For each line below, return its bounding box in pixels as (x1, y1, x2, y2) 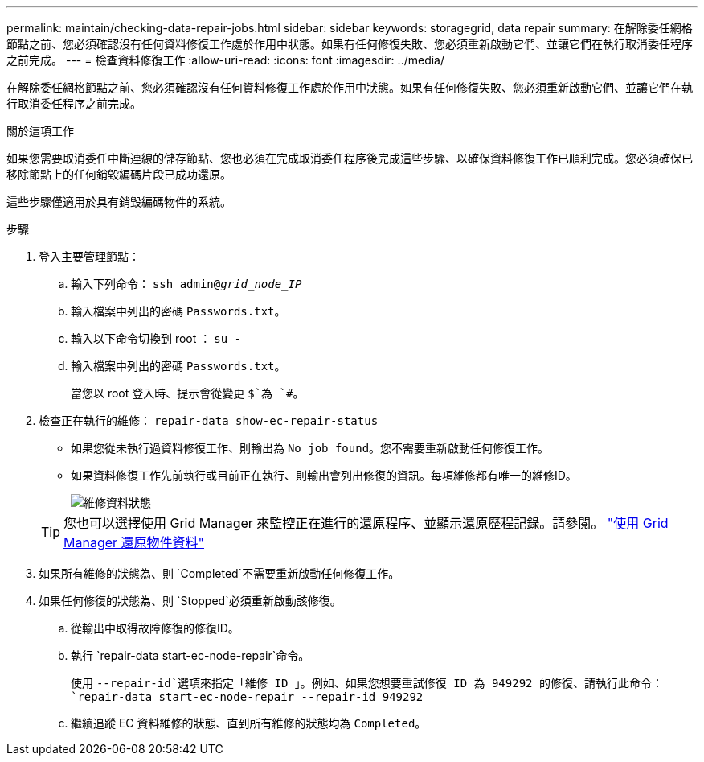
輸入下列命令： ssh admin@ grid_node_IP (71, 277, 302, 290)
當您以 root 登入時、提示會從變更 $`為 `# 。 (71, 386, 305, 400)
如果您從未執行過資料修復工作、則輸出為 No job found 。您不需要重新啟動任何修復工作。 (71, 441, 550, 455)
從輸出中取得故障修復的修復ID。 (71, 621, 239, 635)
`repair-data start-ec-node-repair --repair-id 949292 (71, 690, 424, 703)
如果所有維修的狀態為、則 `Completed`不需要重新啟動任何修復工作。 (39, 566, 400, 580)
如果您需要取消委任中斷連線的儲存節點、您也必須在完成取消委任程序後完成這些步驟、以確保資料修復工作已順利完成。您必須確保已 (6, 151, 693, 165)
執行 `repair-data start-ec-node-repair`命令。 (71, 649, 310, 662)
